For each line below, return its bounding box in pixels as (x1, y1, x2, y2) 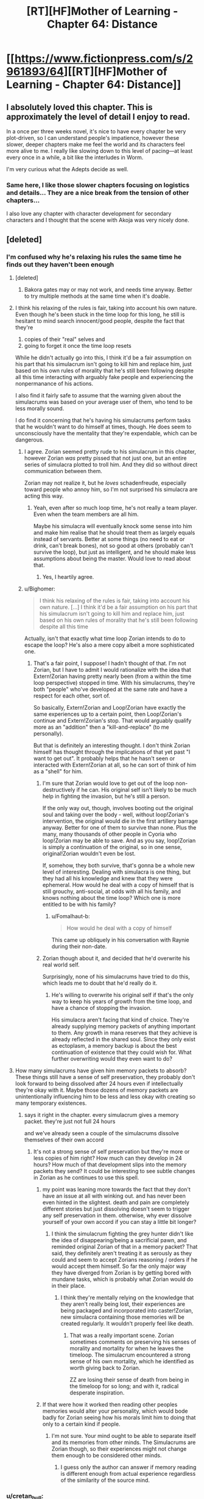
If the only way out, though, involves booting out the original (42, 804, 194, 811)
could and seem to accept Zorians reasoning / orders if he (51, 1256, 198, 1263)
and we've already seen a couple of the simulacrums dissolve (24, 1129, 180, 1136)
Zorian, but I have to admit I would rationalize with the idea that (33, 666, 192, 673)
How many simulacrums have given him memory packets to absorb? (15, 1067, 187, 1074)
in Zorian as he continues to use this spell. (33, 1174, 139, 1181)
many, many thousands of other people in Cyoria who (42, 830, 177, 838)
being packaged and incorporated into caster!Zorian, (60, 1306, 194, 1314)
